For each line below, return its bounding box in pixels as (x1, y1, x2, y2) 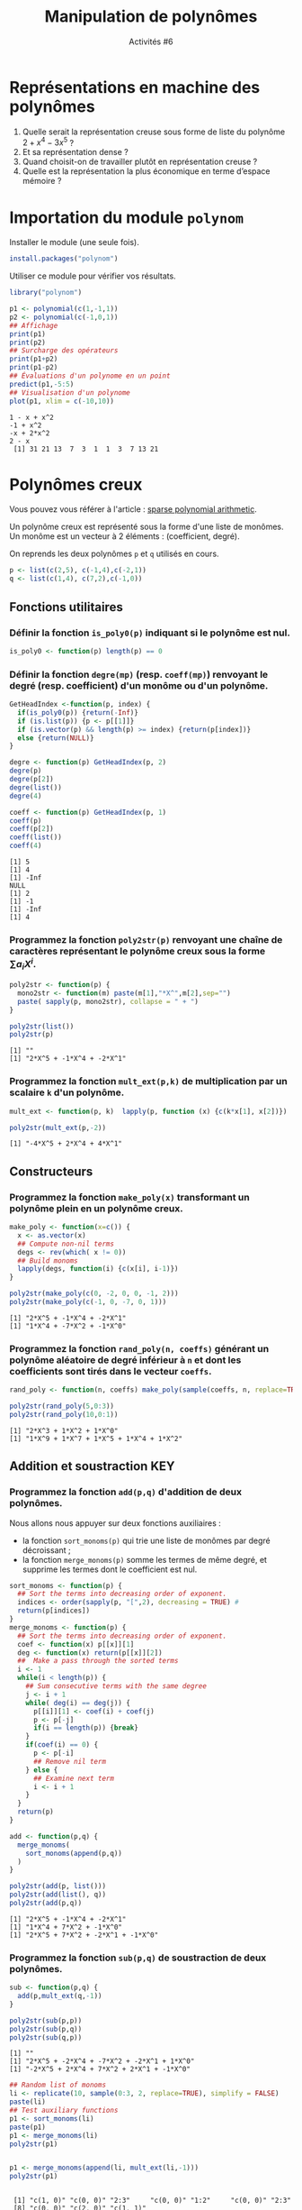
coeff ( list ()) (9, 833, 63, 842)
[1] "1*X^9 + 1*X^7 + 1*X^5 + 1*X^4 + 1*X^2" (9, 1434, 182, 1443)
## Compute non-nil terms (17, 1239, 115, 1248)
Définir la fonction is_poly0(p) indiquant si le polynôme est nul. (9, 626, 290, 639)
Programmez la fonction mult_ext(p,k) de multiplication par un (9, 1075, 288, 1088)
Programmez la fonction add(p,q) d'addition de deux (9, 1485, 243, 1498)
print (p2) (9, 338, 47, 347)
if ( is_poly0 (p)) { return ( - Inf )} (17, 708, 139, 717)
